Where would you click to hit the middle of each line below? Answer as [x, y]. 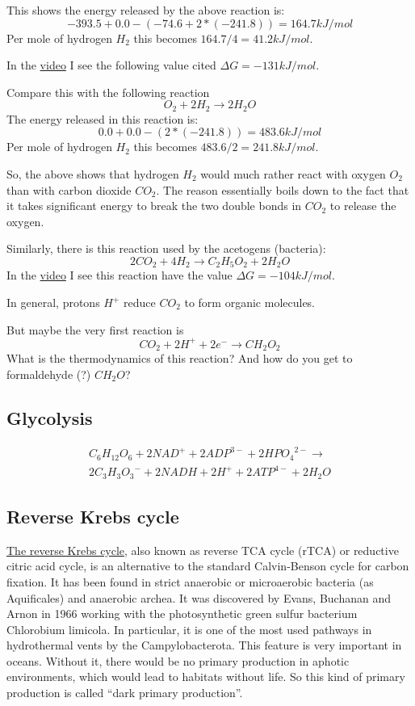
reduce [140, 303]
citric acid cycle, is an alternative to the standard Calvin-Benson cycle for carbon [208, 566]
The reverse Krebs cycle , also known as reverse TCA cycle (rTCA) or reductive [203, 550]
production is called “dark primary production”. [125, 693]
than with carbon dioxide [69, 189]
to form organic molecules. [250, 303]
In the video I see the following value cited [111, 65]
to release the [363, 206]
